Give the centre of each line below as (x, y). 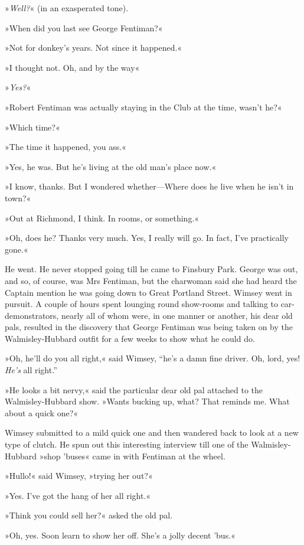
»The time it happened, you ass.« (66, 147)
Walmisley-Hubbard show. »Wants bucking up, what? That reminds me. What (147, 401)
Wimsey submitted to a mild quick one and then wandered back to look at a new (152, 433)
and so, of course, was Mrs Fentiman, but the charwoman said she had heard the (151, 280)
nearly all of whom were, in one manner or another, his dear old (177, 315)
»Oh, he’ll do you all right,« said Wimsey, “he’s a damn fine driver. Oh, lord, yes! (153, 358)
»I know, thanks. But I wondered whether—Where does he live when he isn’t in (149, 186)
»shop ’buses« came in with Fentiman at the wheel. (132, 456)
